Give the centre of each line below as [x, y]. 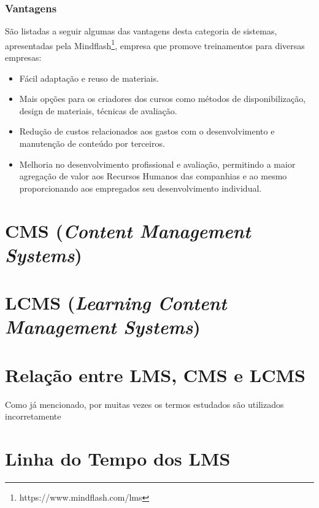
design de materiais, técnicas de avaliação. [98, 110]
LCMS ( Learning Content [116, 303]
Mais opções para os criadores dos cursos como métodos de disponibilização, [163, 99]
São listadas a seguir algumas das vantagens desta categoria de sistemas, [141, 31]
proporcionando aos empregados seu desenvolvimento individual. [140, 188]
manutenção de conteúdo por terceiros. [92, 143]
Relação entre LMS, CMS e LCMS [155, 374]
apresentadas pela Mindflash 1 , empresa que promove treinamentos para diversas [155, 44]
